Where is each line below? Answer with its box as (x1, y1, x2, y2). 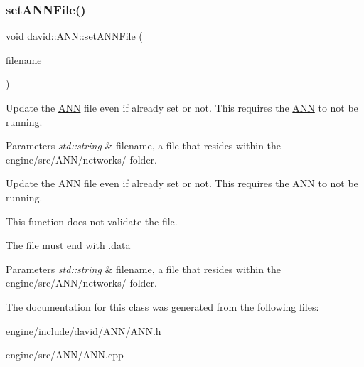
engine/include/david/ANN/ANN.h (6, 323, 161, 338)
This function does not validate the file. (6, 213, 178, 228)
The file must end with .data (6, 238, 131, 252)
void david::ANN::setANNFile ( (6, 28, 143, 43)
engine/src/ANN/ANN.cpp (6, 347, 124, 362)
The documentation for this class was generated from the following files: (6, 299, 319, 314)
